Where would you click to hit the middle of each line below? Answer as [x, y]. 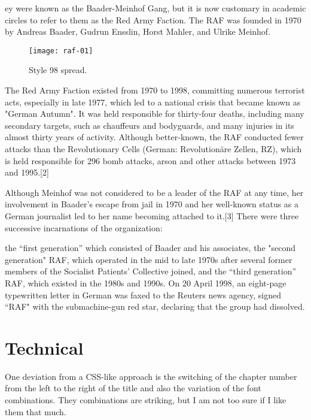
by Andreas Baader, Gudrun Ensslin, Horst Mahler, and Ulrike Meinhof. [138, 31]
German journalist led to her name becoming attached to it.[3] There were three [152, 215]
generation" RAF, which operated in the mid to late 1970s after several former [149, 259]
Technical [44, 347]
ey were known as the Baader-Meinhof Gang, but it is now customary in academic [155, 8]
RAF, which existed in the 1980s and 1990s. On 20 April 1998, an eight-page [146, 282]
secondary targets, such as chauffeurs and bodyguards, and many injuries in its [150, 125]
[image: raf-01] [61, 51]
